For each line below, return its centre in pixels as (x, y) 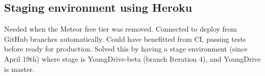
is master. (19, 69)
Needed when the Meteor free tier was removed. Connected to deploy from (121, 29)
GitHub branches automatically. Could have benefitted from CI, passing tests (125, 39)
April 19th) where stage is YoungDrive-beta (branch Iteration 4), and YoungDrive (132, 58)
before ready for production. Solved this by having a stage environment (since (126, 49)
